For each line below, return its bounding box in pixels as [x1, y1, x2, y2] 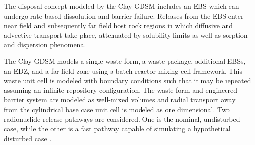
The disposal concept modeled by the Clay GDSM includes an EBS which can [4, 1, 239, 11]
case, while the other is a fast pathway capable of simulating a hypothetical [4, 123, 231, 134]
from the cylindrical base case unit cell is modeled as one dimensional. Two [4, 104, 230, 114]
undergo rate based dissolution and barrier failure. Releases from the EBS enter [4, 10, 244, 21]
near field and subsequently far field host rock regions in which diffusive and [4, 20, 233, 30]
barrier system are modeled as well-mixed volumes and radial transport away [4, 94, 236, 105]
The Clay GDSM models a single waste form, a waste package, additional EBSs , [4, 56, 246, 66]
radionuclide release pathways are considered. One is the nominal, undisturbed [4, 114, 240, 124]
